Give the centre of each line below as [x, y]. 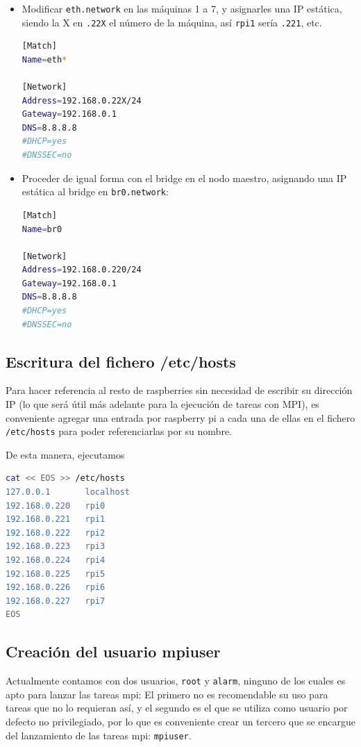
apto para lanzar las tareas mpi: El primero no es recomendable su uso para [167, 694]
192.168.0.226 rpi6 [56, 588]
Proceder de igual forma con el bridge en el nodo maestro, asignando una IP [184, 178]
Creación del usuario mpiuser [113, 651]
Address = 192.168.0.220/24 [82, 270]
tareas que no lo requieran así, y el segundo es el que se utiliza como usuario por [177, 708]
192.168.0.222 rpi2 [56, 533]
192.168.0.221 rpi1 [56, 519]
